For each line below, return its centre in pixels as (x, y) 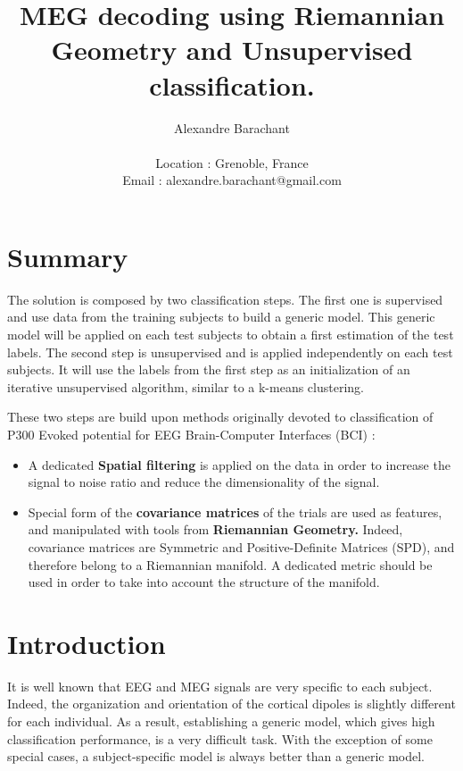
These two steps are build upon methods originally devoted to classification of (220, 417)
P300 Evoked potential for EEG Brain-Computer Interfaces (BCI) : (191, 434)
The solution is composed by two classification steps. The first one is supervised (225, 299)
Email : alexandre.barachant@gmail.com (232, 180)
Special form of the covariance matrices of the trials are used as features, (235, 511)
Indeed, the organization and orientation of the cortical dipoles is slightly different (231, 704)
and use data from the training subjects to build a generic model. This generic (221, 317)
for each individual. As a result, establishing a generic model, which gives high (221, 721)
